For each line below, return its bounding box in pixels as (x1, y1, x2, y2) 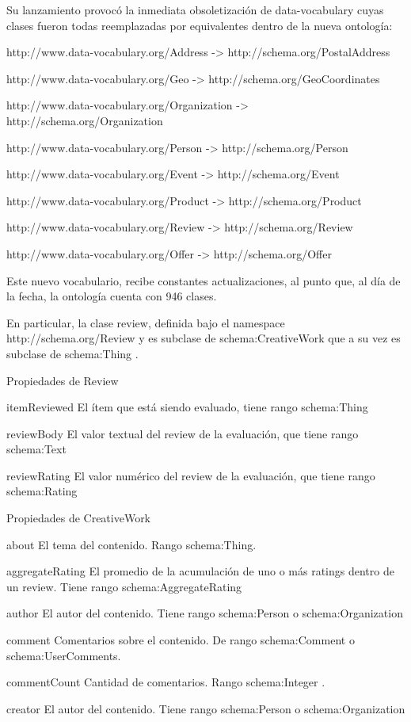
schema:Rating (6, 483, 78, 499)
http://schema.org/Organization (6, 112, 163, 128)
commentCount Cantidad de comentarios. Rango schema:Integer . (6, 674, 325, 690)
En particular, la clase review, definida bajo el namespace (6, 314, 285, 330)
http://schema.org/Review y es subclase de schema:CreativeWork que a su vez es (6, 330, 401, 346)
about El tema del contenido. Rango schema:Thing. (6, 536, 257, 552)
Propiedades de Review (6, 372, 119, 388)
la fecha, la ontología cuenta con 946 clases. (6, 288, 217, 304)
